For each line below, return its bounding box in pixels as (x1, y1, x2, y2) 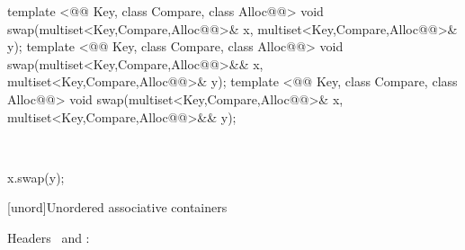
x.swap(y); (7, 167, 65, 186)
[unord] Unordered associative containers (7, 198, 228, 217)
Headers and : (7, 228, 90, 246)
